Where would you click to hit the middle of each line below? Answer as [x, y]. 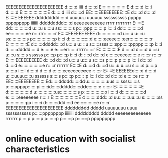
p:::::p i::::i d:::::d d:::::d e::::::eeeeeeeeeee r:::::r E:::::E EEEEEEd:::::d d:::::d [81, 71]
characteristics [38, 150]
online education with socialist [70, 139]
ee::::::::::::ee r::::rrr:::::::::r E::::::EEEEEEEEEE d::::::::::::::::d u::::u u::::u [75, 34]
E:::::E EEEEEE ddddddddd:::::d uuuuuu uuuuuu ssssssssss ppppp [73, 18]
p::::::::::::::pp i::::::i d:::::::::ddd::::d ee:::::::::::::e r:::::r [57, 103]
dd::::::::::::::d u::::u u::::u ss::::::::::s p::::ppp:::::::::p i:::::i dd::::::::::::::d [74, 28]
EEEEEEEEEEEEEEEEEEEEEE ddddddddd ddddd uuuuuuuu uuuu [71, 108]
